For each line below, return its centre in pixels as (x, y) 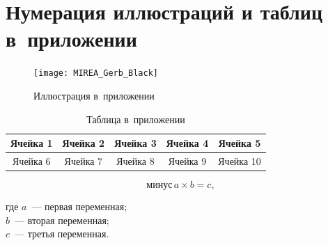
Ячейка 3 (135, 143)
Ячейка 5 (240, 143)
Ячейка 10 (240, 161)
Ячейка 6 (32, 161)
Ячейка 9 (187, 161)
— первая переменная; (79, 206)
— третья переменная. (62, 234)
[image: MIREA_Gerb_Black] (96, 73)
